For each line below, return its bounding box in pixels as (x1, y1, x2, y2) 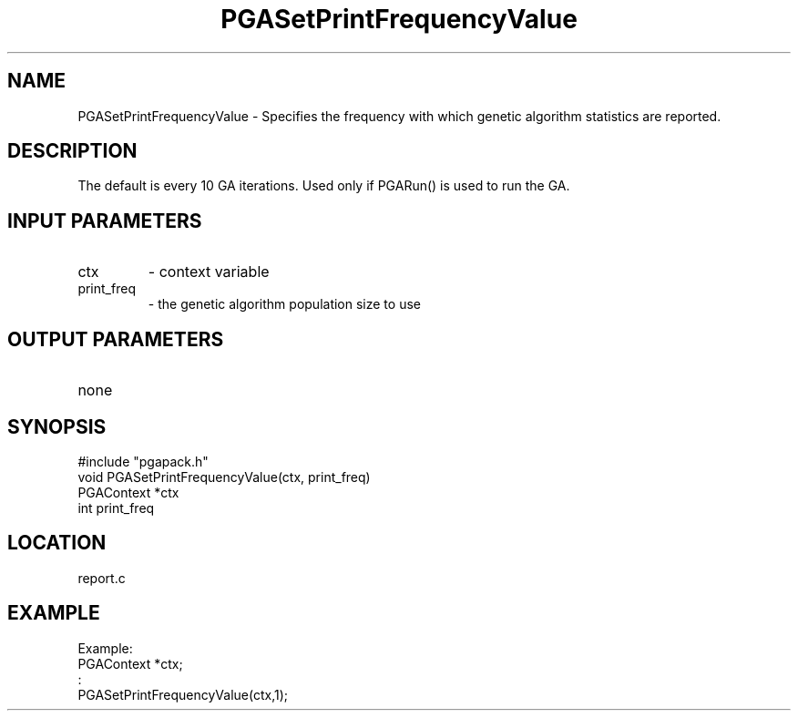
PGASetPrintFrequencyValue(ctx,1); (77, 686, 289, 703)
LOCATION (7, 531, 107, 555)
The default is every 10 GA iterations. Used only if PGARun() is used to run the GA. (77, 178, 570, 194)
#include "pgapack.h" (77, 453, 209, 469)
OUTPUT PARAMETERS (7, 327, 224, 351)
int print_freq (77, 499, 155, 516)
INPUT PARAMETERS (7, 209, 202, 232)
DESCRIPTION (7, 139, 138, 163)
